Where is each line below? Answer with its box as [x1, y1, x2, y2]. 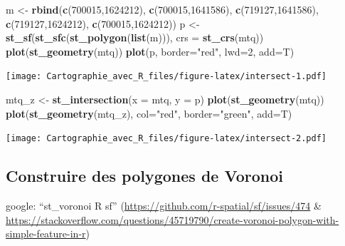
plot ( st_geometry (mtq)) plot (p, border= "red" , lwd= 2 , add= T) [6, 43, 294, 58]
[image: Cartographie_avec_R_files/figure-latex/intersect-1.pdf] [6, 71, 327, 82]
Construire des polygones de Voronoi [6, 165, 283, 187]
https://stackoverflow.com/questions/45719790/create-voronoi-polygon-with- [6, 212, 339, 227]
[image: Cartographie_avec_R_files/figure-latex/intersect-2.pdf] [6, 133, 327, 144]
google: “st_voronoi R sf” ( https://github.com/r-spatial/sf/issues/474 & [6, 198, 322, 213]
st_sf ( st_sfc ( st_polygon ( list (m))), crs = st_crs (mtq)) [6, 30, 264, 45]
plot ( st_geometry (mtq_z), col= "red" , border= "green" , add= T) [6, 106, 292, 121]
